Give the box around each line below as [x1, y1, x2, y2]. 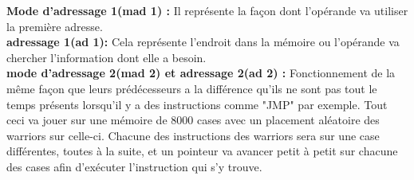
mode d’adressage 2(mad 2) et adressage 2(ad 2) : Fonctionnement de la [6, 65, 396, 81]
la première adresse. [6, 18, 103, 34]
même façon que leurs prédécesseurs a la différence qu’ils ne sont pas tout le [6, 80, 377, 96]
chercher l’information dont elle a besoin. [6, 49, 207, 65]
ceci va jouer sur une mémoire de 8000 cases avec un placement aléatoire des [6, 112, 380, 128]
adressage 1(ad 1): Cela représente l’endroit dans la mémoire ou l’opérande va [6, 33, 400, 50]
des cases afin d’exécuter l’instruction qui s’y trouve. [6, 158, 262, 174]
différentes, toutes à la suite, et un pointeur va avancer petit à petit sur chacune [6, 143, 398, 159]
